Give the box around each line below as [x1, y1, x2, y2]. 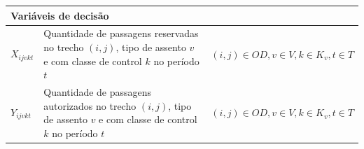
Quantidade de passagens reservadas [43, 26, 199, 41]
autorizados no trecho [43, 98, 136, 113]
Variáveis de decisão [10, 8, 109, 22]
